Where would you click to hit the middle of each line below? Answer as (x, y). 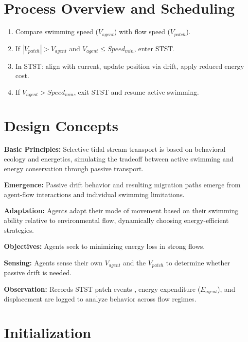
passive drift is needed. (38, 272)
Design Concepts (61, 126)
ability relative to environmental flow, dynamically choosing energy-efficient (116, 220)
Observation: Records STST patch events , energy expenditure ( (102, 289)
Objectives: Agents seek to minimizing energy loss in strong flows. (105, 246)
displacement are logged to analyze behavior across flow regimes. (100, 299)
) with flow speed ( (142, 31)
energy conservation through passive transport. (74, 168)
